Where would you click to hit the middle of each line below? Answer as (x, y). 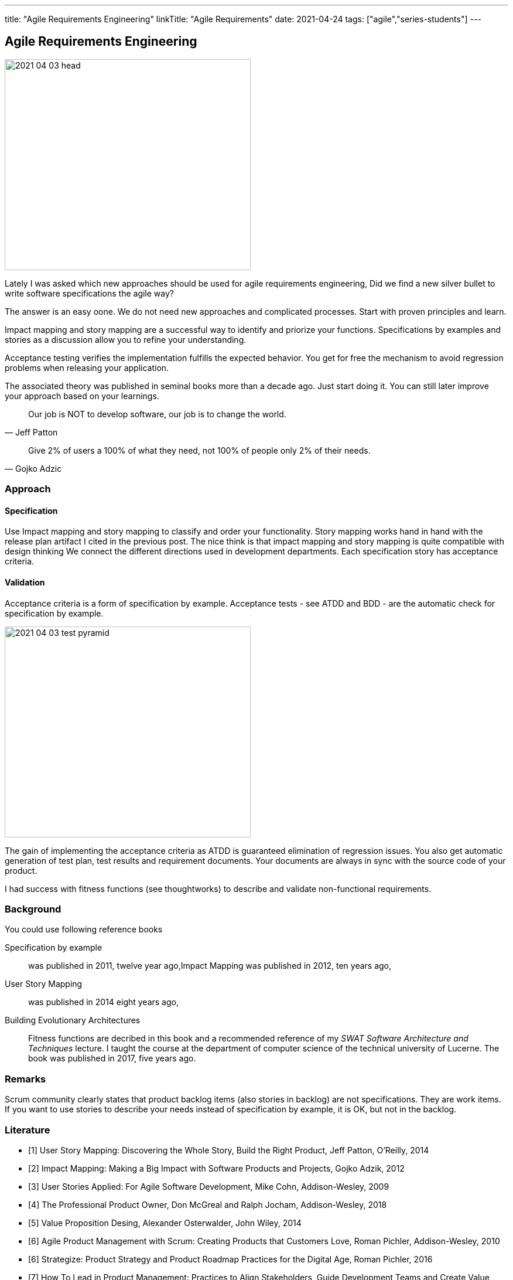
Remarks (25, 1079)
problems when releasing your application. (87, 367)
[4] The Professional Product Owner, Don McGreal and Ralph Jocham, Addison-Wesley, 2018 (208, 1204)
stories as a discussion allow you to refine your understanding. (126, 339)
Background (33, 909)
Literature (28, 1130)
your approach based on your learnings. (82, 396)
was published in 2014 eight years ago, (103, 1002)
